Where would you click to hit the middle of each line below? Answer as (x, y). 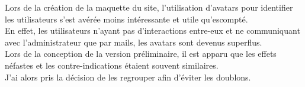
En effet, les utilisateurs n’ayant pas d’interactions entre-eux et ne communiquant (152, 30)
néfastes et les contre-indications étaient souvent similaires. (112, 65)
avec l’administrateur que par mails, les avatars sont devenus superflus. (134, 42)
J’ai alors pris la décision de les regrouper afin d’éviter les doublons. (128, 77)
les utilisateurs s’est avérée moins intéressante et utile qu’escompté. (126, 19)
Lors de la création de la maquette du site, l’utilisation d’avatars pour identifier (149, 7)
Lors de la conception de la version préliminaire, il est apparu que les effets (141, 54)
